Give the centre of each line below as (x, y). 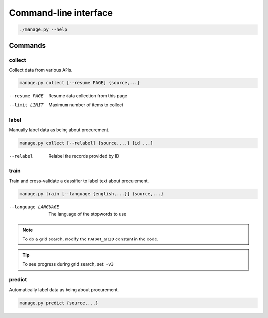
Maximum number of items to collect (86, 105)
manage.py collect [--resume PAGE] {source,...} (80, 83)
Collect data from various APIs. (41, 70)
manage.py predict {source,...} (59, 303)
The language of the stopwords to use (87, 214)
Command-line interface (61, 13)
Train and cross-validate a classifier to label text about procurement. (79, 181)
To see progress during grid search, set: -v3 (68, 264)
